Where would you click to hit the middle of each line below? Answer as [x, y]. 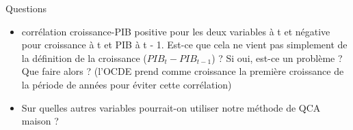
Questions [26, 8]
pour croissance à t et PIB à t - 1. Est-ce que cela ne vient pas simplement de [184, 45]
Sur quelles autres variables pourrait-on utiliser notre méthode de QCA [171, 107]
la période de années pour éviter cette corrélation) [127, 84]
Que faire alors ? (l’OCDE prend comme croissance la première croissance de [183, 71]
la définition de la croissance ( [84, 58]
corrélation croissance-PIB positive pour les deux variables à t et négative [176, 31]
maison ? [40, 121]
